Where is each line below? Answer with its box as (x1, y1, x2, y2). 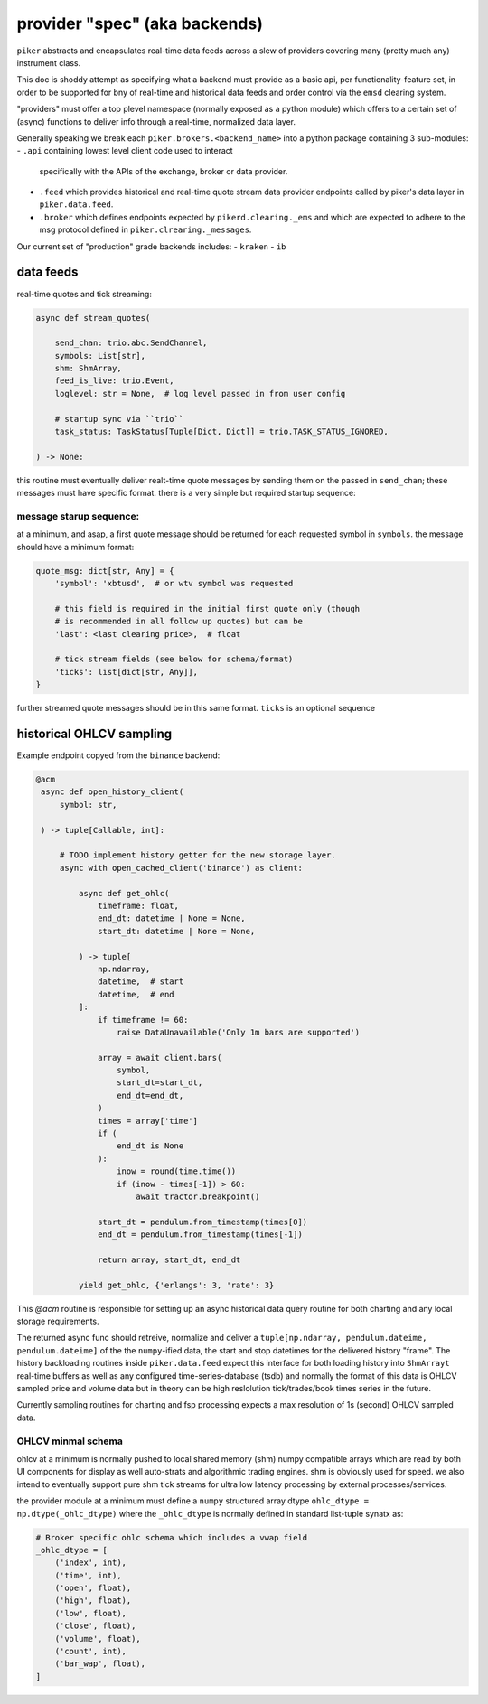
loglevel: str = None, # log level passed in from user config (54, 389, 346, 398)
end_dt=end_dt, (116, 1090, 184, 1100)
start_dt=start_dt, (116, 1078, 203, 1088)
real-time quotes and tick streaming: (16, 288, 153, 299)
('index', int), (54, 1558, 127, 1568)
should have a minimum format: (16, 541, 135, 552)
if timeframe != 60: (98, 1015, 189, 1025)
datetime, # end (98, 989, 175, 999)
